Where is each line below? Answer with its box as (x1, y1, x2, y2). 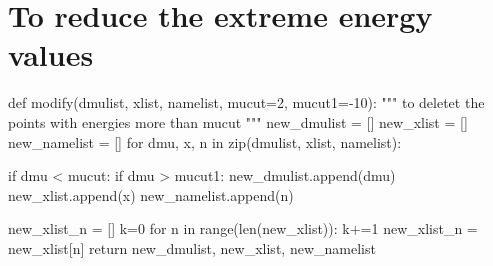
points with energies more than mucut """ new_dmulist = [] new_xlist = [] (8, 111, 468, 132)
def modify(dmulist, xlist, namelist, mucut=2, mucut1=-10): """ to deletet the (8, 92, 485, 113)
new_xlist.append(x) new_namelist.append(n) (8, 184, 294, 205)
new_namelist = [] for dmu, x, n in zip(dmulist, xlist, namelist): (8, 131, 402, 152)
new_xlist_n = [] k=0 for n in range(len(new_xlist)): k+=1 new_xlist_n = (8, 218, 478, 239)
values (8, 34, 94, 75)
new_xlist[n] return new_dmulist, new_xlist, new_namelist (8, 237, 376, 258)
